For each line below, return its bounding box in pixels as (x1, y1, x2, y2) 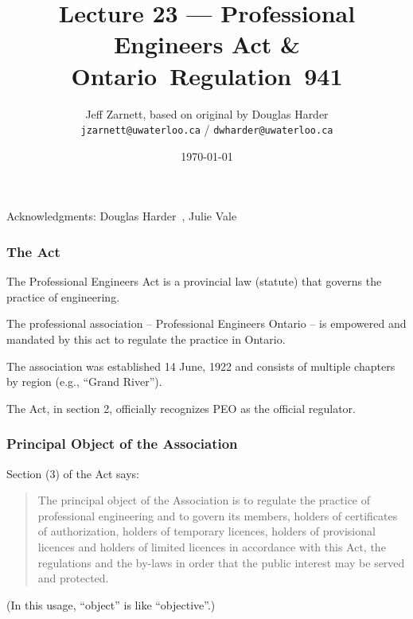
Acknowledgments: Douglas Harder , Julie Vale (6, 208, 237, 224)
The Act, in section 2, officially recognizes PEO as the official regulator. (6, 399, 356, 416)
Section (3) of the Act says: (6, 465, 139, 481)
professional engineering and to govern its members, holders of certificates (37, 507, 398, 524)
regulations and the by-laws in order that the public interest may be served (37, 554, 405, 570)
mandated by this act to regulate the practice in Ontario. (6, 330, 286, 347)
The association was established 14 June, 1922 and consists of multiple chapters (6, 357, 395, 374)
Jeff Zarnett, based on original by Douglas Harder (85, 105, 329, 122)
